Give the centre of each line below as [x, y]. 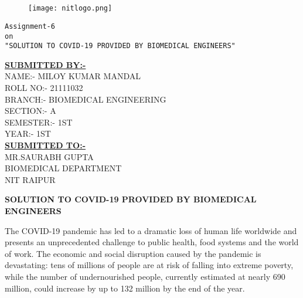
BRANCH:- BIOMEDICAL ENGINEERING [86, 99]
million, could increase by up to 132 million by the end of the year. [125, 288]
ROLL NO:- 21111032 [44, 87]
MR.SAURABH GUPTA [49, 156]
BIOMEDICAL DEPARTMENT [63, 168]
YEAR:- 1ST [28, 133]
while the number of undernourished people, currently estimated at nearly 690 [145, 276]
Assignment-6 [30, 26]
